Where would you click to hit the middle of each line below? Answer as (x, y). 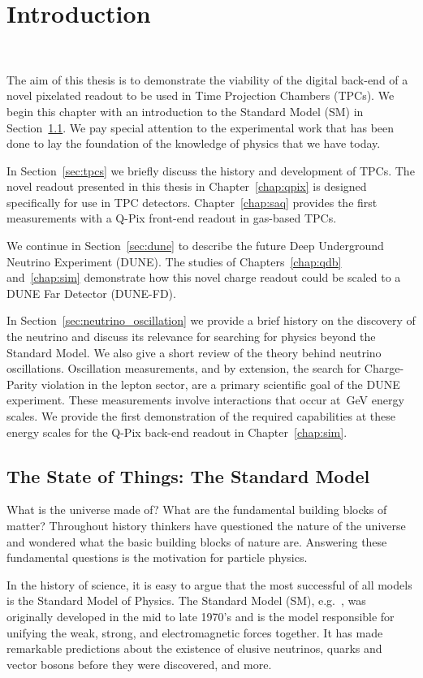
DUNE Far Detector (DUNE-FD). (91, 293)
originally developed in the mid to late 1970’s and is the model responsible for (201, 616)
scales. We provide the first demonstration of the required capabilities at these (201, 416)
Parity (22, 384)
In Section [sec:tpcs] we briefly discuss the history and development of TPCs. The (211, 170)
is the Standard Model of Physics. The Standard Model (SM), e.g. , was (186, 600)
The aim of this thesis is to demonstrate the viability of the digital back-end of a (207, 79)
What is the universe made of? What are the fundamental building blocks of (197, 510)
